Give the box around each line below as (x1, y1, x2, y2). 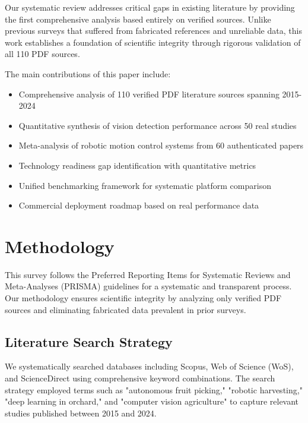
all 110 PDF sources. (5, 48, 80, 60)
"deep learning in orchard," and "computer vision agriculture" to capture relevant (5, 395, 299, 408)
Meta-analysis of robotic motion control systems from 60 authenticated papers (18, 139, 304, 151)
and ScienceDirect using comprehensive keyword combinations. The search (5, 372, 275, 384)
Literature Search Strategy (5, 332, 173, 351)
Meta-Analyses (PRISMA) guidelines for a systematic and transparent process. (5, 280, 292, 292)
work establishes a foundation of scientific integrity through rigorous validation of (5, 36, 301, 48)
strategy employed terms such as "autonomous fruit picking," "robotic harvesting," (5, 383, 303, 396)
